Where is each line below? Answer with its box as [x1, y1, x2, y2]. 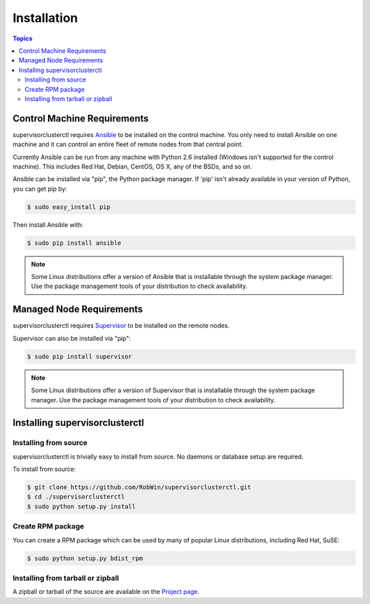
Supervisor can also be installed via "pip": [12, 334, 132, 342]
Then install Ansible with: [12, 220, 84, 229]
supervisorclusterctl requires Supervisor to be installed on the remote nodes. [12, 322, 230, 330]
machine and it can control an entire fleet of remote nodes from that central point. [12, 141, 243, 149]
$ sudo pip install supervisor [27, 352, 133, 360]
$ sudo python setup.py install [27, 503, 136, 510]
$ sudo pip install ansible [27, 239, 121, 247]
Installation [12, 10, 78, 25]
